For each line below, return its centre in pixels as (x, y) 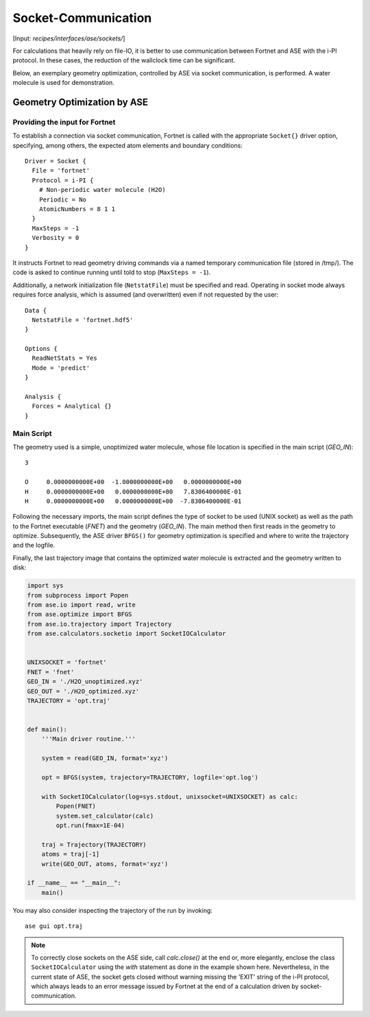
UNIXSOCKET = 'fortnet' (67, 662)
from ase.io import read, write (82, 605)
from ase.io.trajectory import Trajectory (99, 624)
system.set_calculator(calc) (105, 816)
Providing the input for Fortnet (64, 122)
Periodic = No (63, 199)
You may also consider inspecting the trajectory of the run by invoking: (112, 910)
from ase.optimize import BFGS (80, 614)
